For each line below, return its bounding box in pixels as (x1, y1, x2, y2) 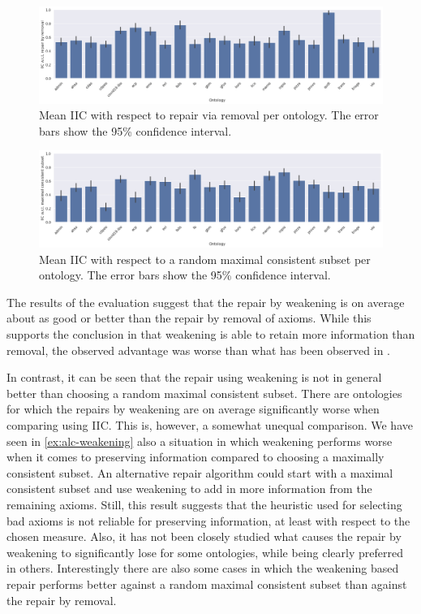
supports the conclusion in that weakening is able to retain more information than (6, 326, 415, 343)
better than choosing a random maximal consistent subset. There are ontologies (6, 384, 402, 401)
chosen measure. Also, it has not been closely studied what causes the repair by (6, 528, 402, 545)
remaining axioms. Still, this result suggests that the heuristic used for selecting (6, 496, 402, 512)
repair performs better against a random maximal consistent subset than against (6, 575, 407, 592)
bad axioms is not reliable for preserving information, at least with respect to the (6, 512, 410, 529)
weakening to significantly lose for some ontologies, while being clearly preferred (6, 543, 403, 560)
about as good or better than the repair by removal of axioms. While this (6, 309, 372, 326)
